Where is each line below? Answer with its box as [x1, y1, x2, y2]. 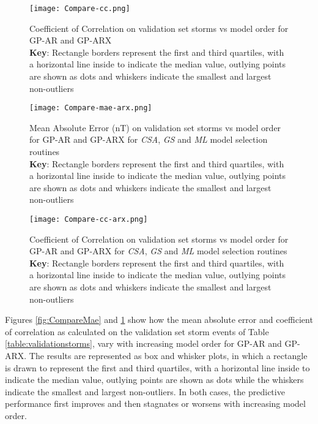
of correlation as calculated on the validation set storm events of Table [5, 325, 269, 338]
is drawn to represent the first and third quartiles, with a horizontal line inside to [5, 361, 310, 374]
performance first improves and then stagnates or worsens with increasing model [5, 397, 306, 410]
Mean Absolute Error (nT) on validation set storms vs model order [29, 121, 281, 134]
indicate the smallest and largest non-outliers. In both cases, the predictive [5, 385, 285, 398]
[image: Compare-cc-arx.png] [29, 215, 148, 224]
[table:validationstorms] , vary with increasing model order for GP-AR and [5, 337, 282, 350]
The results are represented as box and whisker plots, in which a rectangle [29, 349, 308, 362]
